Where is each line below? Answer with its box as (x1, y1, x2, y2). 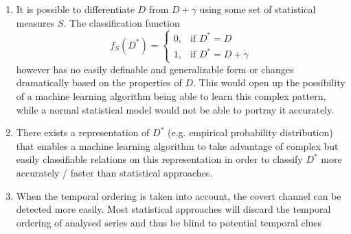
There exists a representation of (16, 125, 150, 140)
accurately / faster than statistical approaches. (16, 165, 213, 179)
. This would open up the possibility (193, 75, 346, 90)
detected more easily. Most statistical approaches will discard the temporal (16, 202, 331, 216)
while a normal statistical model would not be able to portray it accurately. (16, 102, 335, 116)
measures (16, 15, 55, 29)
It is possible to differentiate (16, 2, 135, 16)
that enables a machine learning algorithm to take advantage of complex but (16, 138, 339, 153)
